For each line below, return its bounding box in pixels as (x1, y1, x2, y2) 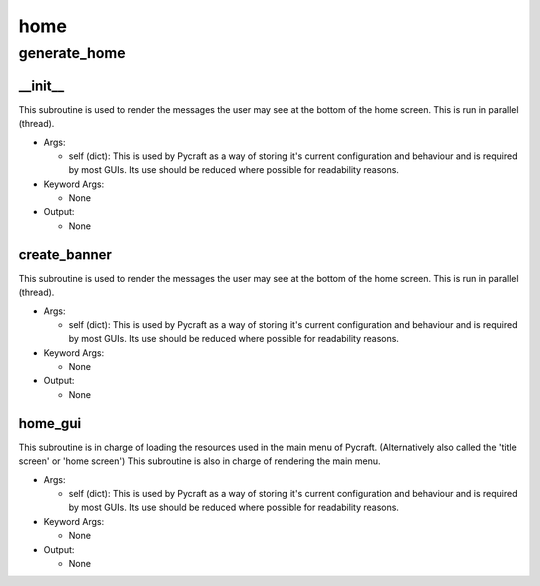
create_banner (18, 246, 112, 263)
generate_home (18, 44, 126, 62)
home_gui (18, 415, 82, 432)
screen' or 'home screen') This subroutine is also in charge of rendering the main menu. (18, 455, 381, 467)
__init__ (18, 77, 65, 94)
